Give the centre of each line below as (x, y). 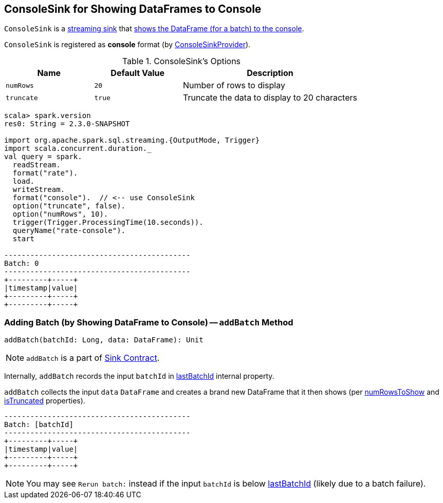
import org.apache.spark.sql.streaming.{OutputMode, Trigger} (132, 140)
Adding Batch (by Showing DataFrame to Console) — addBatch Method (149, 322)
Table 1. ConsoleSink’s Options (181, 61)
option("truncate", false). (69, 206)
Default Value (138, 73)
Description (270, 73)
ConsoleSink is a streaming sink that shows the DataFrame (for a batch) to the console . (154, 29)
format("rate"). (45, 173)
